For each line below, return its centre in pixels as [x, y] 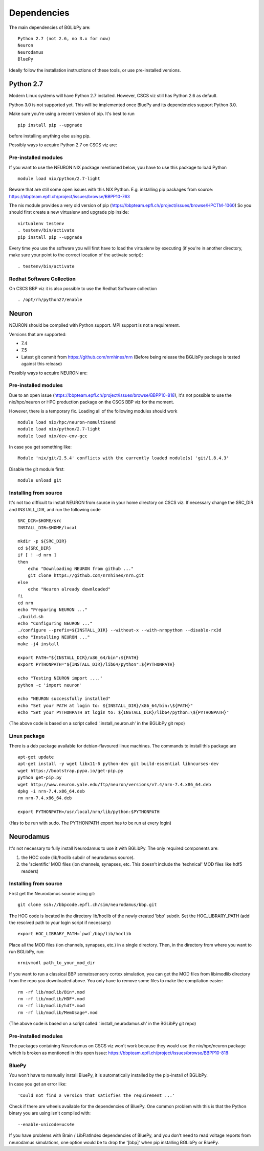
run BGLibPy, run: [27, 952]
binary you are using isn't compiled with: [50, 1113]
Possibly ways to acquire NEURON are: [48, 373]
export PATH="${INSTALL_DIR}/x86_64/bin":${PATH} [78, 657]
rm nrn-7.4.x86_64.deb [45, 798]
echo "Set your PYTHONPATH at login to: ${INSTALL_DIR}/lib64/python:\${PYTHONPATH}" [123, 712]
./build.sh [31, 617]
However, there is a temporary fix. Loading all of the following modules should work [93, 411]
